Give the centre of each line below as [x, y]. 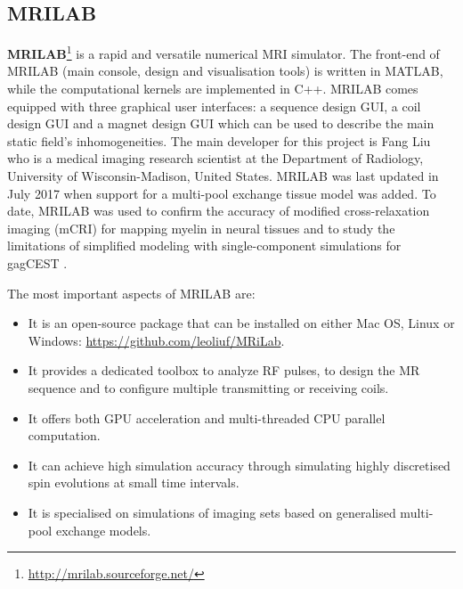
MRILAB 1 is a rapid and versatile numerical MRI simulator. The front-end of [223, 52]
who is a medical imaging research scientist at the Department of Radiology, [215, 158]
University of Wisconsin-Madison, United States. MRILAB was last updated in [223, 176]
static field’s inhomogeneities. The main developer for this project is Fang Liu [219, 140]
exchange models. [103, 530]
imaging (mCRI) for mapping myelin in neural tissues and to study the [201, 228]
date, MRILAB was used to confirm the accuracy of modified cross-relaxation [219, 211]
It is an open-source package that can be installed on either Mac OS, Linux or [241, 323]
